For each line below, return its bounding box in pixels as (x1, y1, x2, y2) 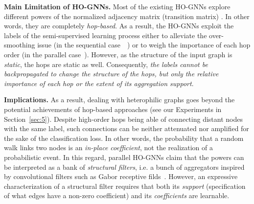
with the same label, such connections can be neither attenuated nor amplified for (4, 123, 249, 134)
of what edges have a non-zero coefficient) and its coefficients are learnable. (4, 190, 230, 201)
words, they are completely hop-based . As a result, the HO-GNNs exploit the (4, 21, 234, 31)
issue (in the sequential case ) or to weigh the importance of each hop (37, 40, 251, 50)
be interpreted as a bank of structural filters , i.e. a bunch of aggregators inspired (4, 161, 245, 172)
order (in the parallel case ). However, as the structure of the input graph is (4, 49, 232, 59)
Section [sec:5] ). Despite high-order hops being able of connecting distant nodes (4, 113, 243, 124)
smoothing (4, 40, 35, 50)
